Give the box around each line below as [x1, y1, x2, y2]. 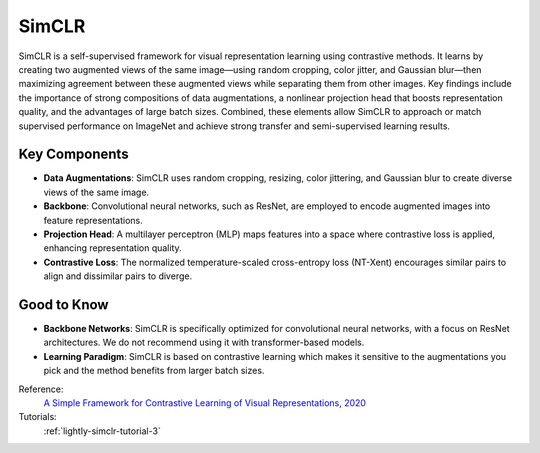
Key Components [18, 146, 129, 163]
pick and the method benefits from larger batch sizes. [43, 365, 265, 377]
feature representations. [43, 214, 144, 226]
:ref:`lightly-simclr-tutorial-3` [43, 425, 162, 437]
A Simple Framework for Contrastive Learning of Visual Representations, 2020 [43, 397, 367, 409]
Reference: [18, 383, 64, 395]
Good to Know [18, 296, 109, 313]
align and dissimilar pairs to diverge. [43, 270, 193, 282]
